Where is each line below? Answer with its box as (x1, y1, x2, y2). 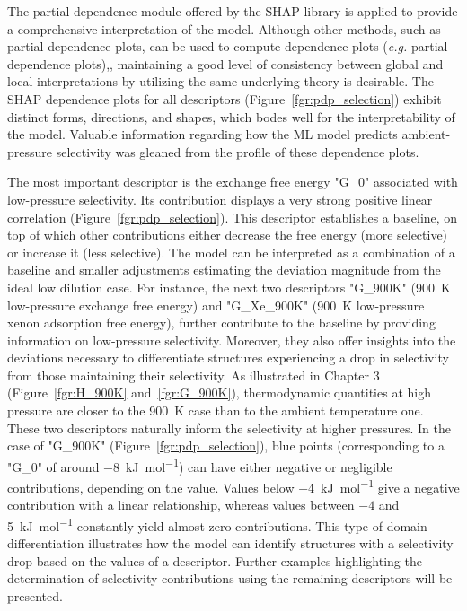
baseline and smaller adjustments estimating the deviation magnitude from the (7, 260, 441, 279)
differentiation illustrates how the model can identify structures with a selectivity (7, 534, 454, 553)
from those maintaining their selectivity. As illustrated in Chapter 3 (7, 365, 380, 384)
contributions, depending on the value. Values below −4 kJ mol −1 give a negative (7, 476, 460, 496)
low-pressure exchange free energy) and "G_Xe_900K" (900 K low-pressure (7, 295, 425, 314)
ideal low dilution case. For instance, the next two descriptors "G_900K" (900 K (7, 277, 451, 296)
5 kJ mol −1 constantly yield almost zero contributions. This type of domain (7, 513, 427, 535)
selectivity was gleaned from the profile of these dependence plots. (56, 142, 419, 161)
